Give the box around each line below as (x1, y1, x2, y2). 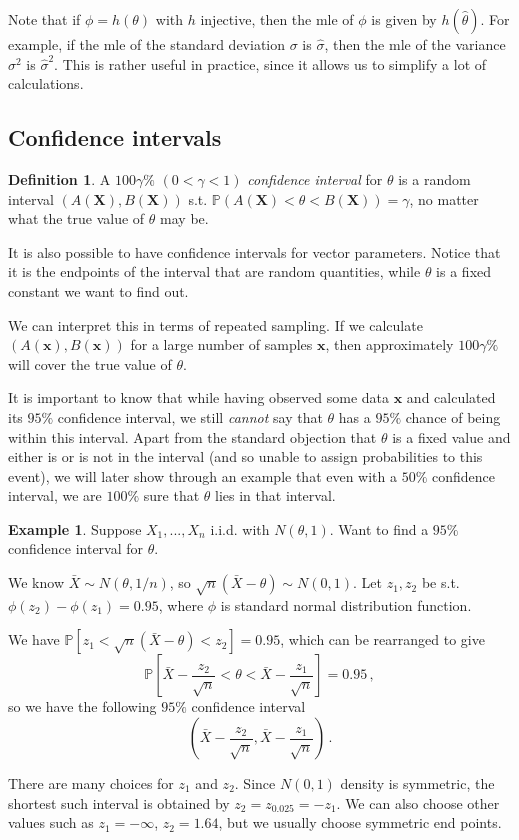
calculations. (8, 73, 84, 94)
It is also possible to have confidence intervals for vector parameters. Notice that (8, 241, 501, 262)
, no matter (409, 188, 479, 209)
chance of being (405, 406, 501, 427)
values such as (8, 812, 94, 833)
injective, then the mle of (200, 9, 354, 29)
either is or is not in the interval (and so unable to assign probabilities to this (8, 446, 483, 467)
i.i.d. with (210, 518, 270, 539)
